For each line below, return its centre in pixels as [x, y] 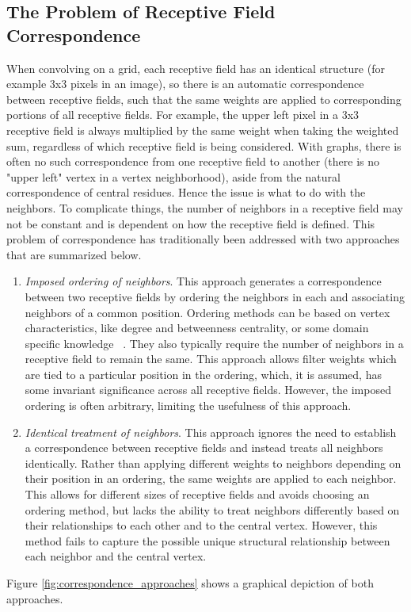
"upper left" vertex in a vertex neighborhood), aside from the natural [173, 176]
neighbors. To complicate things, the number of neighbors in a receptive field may [205, 207]
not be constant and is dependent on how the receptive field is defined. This [191, 223]
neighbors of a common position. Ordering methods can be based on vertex [207, 312]
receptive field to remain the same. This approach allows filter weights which [211, 359]
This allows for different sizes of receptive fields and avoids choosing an [197, 494]
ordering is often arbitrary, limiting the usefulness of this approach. [188, 405]
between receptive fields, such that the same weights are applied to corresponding [204, 99]
